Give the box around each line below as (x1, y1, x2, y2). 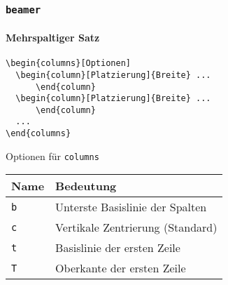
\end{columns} (6, 128, 71, 139)
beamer (6, 4, 41, 15)
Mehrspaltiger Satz (6, 30, 100, 44)
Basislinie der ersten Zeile (55, 239, 180, 256)
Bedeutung (55, 178, 117, 194)
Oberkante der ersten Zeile (55, 260, 186, 277)
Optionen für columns (6, 148, 99, 163)
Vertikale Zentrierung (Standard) (55, 219, 218, 236)
